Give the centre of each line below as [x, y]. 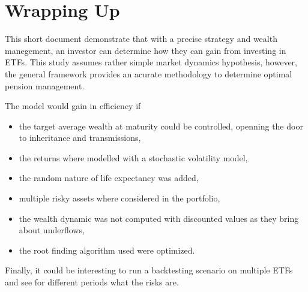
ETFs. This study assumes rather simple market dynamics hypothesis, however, [151, 62]
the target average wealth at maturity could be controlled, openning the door [161, 126]
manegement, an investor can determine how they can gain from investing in [146, 50]
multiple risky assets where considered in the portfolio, [119, 198]
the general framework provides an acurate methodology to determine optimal [149, 73]
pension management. [45, 85]
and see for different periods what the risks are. [92, 282]
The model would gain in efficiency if [73, 106]
